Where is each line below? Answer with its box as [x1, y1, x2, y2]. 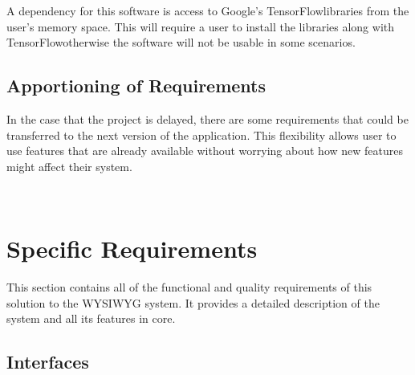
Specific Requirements [6, 232, 258, 265]
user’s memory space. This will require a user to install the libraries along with [6, 18, 395, 35]
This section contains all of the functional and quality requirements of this [6, 279, 372, 296]
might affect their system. [6, 157, 132, 174]
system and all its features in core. [6, 310, 176, 327]
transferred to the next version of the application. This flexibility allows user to [6, 126, 397, 143]
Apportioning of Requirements [6, 73, 266, 98]
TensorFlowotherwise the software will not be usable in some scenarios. [6, 34, 356, 51]
